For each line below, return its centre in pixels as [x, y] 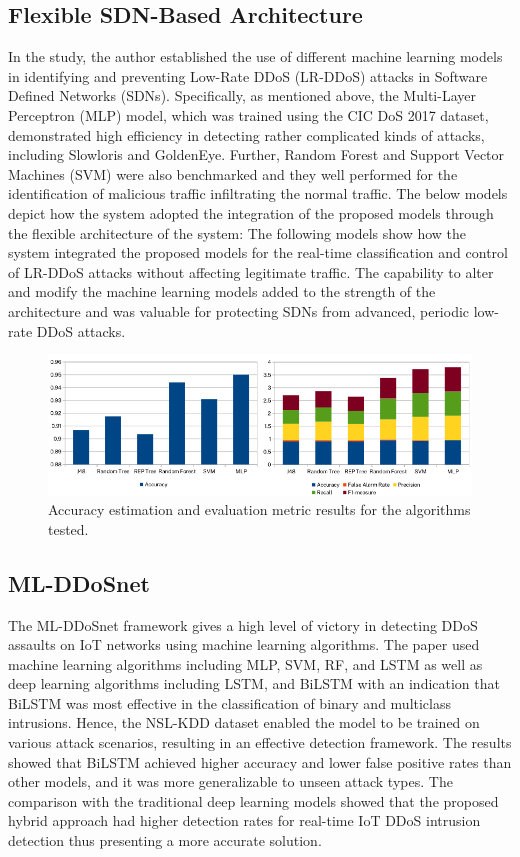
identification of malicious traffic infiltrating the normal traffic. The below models [258, 193]
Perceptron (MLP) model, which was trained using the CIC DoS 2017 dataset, [248, 114]
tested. [68, 528]
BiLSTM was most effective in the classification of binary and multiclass [230, 702]
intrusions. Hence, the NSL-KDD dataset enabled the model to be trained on [244, 722]
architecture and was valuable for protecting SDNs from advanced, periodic [239, 310]
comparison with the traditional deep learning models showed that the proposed [253, 800]
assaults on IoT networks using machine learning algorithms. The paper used [244, 644]
